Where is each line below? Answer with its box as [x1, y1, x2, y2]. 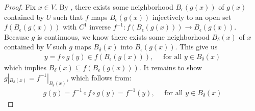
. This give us [175, 41, 218, 52]
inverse [89, 21, 111, 32]
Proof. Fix [4, 2, 36, 12]
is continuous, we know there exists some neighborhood [37, 31, 210, 42]
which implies [4, 62, 46, 72]
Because [4, 31, 29, 42]
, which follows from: [66, 72, 132, 82]
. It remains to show [139, 62, 202, 72]
